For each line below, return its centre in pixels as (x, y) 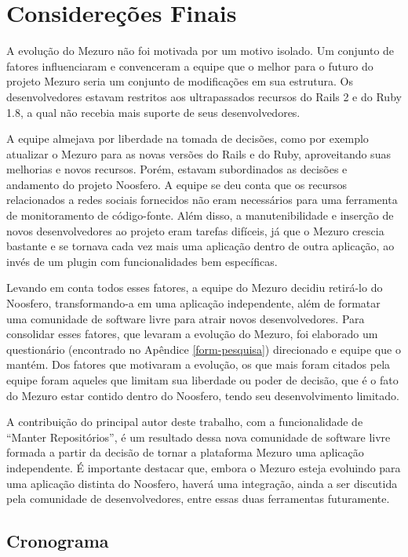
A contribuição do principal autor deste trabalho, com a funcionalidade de (185, 422)
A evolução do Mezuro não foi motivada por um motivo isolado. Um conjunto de (200, 51)
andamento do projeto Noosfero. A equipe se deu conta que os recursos (177, 184)
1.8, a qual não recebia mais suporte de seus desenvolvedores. (153, 112)
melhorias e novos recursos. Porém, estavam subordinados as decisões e (177, 169)
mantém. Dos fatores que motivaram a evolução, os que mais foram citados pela (199, 364)
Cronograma (58, 541)
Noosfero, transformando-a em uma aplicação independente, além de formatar (193, 303)
